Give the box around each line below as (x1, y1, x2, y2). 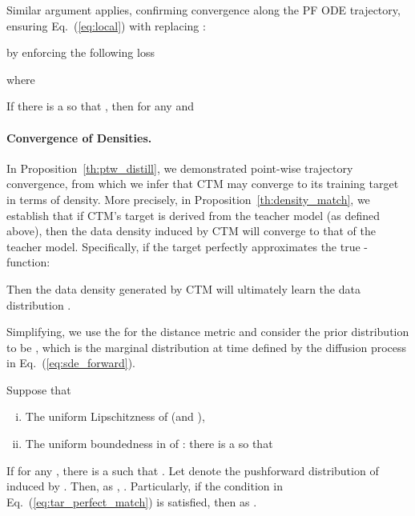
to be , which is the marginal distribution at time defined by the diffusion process (6, 338, 407, 355)
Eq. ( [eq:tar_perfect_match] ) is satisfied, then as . (6, 493, 257, 510)
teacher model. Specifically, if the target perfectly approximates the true (6, 238, 361, 254)
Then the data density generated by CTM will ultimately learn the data (6, 280, 361, 297)
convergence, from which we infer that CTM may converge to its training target (6, 175, 399, 192)
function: (6, 254, 50, 270)
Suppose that (6, 381, 71, 398)
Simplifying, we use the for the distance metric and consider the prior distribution (6, 323, 409, 340)
